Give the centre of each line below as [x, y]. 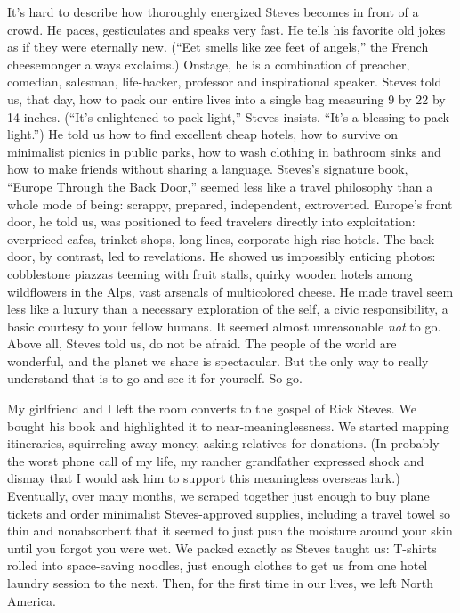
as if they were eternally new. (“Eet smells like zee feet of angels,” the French [218, 47]
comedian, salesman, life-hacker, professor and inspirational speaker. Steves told [225, 82]
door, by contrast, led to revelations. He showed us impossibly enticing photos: [222, 256]
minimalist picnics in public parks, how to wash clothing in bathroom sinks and [224, 151]
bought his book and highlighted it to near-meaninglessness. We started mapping [228, 425]
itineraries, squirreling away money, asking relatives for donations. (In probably [223, 443]
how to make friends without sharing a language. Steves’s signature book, [208, 169]
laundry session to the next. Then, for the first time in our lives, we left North [220, 583]
